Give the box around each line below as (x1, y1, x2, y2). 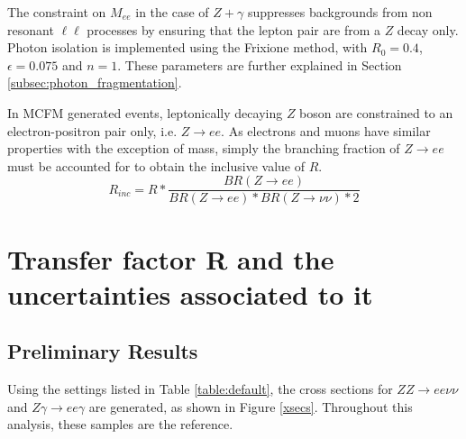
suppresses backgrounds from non (247, 3, 433, 21)
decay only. (397, 20, 459, 39)
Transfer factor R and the (7, 240, 334, 277)
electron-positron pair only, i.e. (7, 121, 178, 140)
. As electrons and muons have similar (221, 121, 431, 140)
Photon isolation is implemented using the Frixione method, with (7, 38, 368, 57)
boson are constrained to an (299, 103, 453, 122)
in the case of (135, 3, 209, 21)
